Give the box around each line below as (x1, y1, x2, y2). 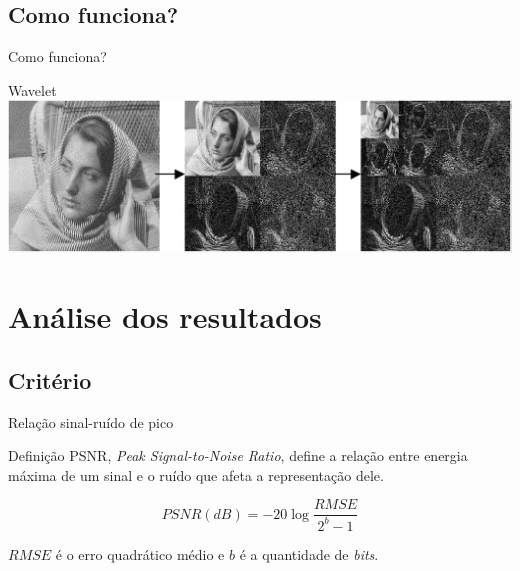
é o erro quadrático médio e (55, 543, 225, 564)
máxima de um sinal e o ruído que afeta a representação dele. (8, 464, 384, 485)
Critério (8, 364, 92, 395)
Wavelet (8, 79, 57, 100)
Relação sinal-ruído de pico (8, 411, 174, 432)
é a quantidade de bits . (239, 543, 379, 564)
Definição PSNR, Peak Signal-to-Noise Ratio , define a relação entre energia (8, 445, 468, 466)
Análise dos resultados (8, 296, 322, 337)
